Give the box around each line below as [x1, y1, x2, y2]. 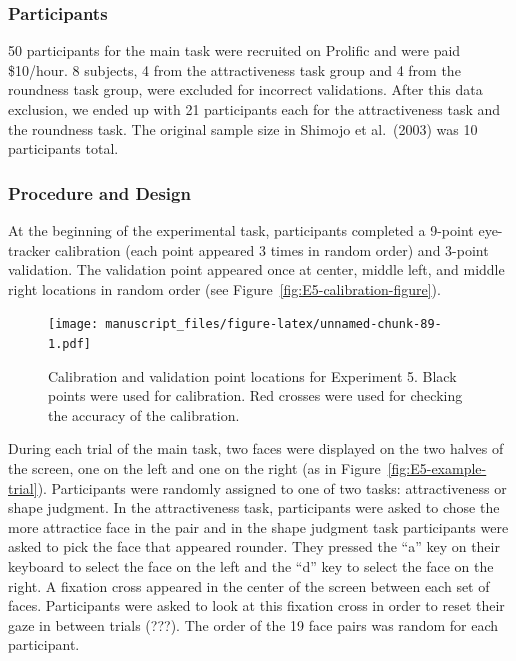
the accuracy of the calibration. [48, 404, 240, 425]
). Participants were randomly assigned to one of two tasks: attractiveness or [37, 477, 507, 498]
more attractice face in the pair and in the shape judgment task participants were [8, 516, 509, 537]
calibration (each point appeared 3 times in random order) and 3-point [55, 239, 489, 260]
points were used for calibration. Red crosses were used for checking [48, 385, 463, 406]
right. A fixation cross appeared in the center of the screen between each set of [8, 575, 490, 596]
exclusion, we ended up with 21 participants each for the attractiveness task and [8, 99, 501, 119]
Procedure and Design [8, 180, 191, 205]
